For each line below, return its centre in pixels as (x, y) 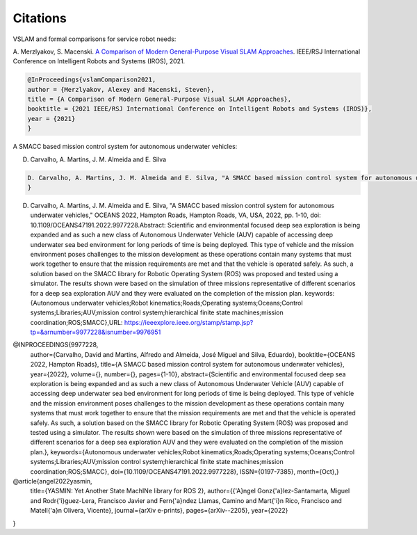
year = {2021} (51, 119)
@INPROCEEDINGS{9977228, (56, 345)
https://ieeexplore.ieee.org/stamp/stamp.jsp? (189, 322)
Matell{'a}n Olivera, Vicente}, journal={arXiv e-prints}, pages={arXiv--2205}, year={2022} (159, 511)
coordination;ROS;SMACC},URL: (76, 322)
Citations (40, 18)
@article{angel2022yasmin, (53, 481)
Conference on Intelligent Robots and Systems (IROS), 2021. (99, 61)
